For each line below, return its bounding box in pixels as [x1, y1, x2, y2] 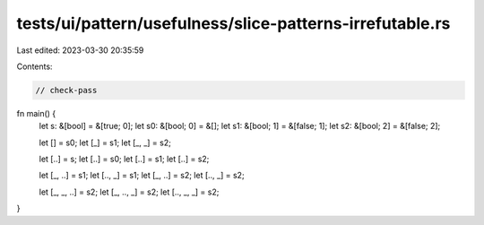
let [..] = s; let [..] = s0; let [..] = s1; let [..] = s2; [39, 153, 210, 165]
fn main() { [16, 108, 56, 118]
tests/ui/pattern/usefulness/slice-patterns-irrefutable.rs [16, 13, 451, 33]
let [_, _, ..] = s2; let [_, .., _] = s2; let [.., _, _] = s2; [39, 186, 220, 197]
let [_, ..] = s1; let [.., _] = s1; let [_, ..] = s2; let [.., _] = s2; [39, 170, 246, 181]
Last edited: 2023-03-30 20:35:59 [16, 45, 144, 56]
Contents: [16, 61, 53, 72]
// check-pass [35, 85, 98, 95]
